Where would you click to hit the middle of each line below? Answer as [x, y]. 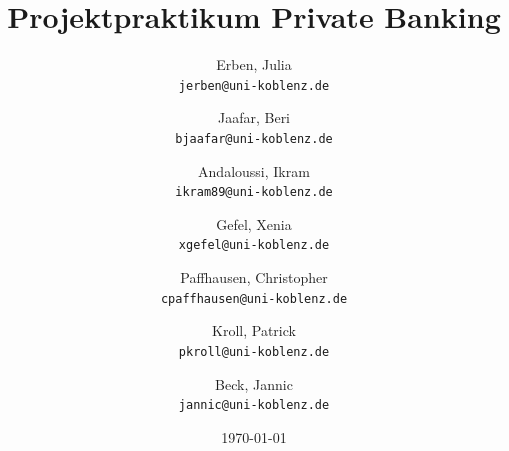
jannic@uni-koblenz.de [254, 405]
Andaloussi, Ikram [254, 170]
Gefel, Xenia [254, 223]
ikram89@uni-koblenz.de [254, 192]
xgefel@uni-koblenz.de [254, 245]
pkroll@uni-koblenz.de [254, 351]
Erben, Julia [254, 64]
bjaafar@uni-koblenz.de [254, 138]
